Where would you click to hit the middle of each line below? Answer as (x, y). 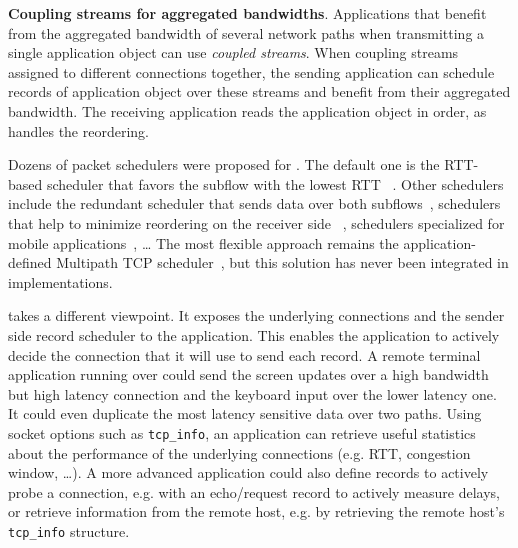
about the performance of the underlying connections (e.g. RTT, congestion (239, 452)
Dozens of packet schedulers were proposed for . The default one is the (224, 164)
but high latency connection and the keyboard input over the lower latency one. (252, 393)
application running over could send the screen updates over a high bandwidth (248, 374)
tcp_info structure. (69, 530)
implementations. (60, 281)
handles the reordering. (78, 130)
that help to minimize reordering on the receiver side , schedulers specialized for (256, 222)
